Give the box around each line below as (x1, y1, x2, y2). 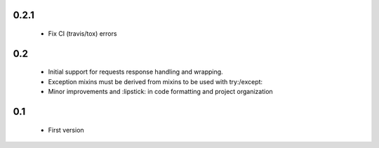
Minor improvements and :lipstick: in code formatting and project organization (48, 88, 273, 96)
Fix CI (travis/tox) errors (48, 29, 117, 38)
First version (48, 126, 84, 134)
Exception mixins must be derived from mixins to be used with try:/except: (48, 77, 263, 86)
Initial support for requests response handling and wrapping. (48, 67, 224, 76)
